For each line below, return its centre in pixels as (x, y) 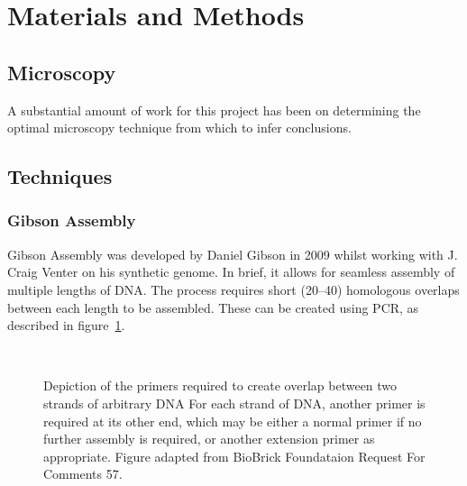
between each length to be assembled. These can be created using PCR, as (213, 307)
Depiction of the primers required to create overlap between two (220, 385)
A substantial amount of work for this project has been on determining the (214, 110)
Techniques (60, 176)
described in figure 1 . (66, 325)
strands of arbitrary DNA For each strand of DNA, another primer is (234, 403)
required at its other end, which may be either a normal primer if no (233, 421)
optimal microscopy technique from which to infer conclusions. (179, 128)
